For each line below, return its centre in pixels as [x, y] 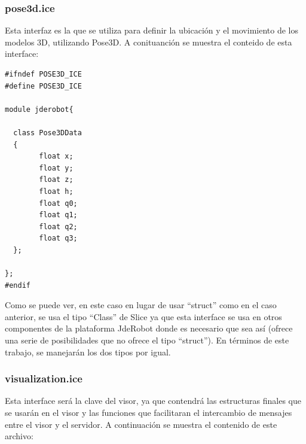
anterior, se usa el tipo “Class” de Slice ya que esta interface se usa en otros [143, 316]
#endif [18, 285]
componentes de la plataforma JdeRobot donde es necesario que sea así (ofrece [149, 328]
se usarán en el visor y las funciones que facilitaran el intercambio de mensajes [149, 413]
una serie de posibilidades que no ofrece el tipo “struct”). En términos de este [147, 340]
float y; [56, 168]
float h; [56, 191]
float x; [56, 156]
